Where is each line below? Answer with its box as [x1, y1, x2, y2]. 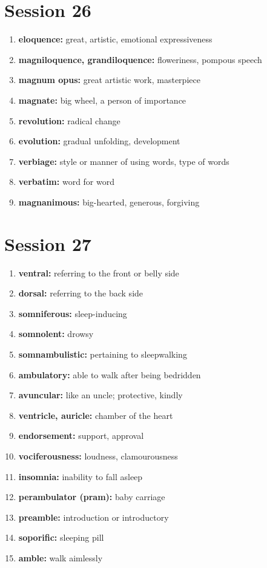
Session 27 [4, 231, 91, 256]
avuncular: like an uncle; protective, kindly [18, 389, 183, 401]
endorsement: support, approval [18, 429, 144, 442]
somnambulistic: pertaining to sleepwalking [18, 347, 187, 360]
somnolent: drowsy [18, 327, 94, 340]
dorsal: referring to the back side [18, 287, 143, 299]
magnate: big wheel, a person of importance [18, 93, 186, 106]
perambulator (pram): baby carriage [18, 490, 165, 503]
